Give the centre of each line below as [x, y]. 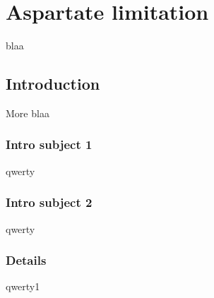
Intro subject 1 [49, 144]
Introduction [53, 84]
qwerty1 [23, 286]
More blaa [28, 113]
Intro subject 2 [49, 202]
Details [26, 260]
